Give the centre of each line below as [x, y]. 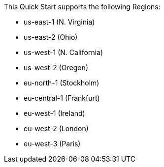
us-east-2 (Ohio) [51, 37]
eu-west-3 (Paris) [52, 144]
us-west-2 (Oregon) [56, 68]
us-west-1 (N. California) [64, 52]
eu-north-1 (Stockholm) [62, 83]
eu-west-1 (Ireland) [54, 113]
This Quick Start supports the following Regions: [82, 7]
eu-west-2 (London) [56, 128]
